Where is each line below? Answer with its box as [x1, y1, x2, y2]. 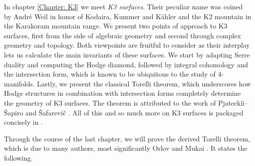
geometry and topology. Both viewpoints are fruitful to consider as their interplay [4, 40, 250, 50]
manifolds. [4, 78, 35, 88]
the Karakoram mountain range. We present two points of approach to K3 [4, 21, 227, 31]
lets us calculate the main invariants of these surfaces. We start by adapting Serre [4, 49, 250, 59]
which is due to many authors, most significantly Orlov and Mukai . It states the [4, 143, 248, 153]
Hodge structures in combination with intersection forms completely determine [4, 88, 241, 98]
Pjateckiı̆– [218, 97, 248, 108]
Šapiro [4, 107, 23, 117]
